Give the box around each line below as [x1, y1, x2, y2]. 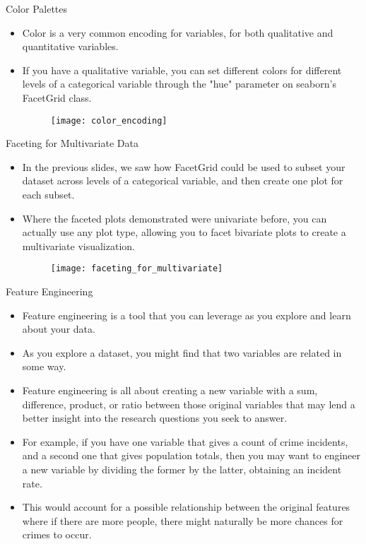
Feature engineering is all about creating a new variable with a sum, [22, 383, 318, 397]
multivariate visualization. [22, 238, 135, 253]
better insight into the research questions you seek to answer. [22, 410, 288, 425]
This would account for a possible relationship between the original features [22, 499, 350, 514]
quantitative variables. [22, 39, 119, 54]
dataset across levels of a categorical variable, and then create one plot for [22, 173, 343, 188]
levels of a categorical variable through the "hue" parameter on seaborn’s [22, 76, 336, 91]
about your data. [22, 321, 95, 336]
